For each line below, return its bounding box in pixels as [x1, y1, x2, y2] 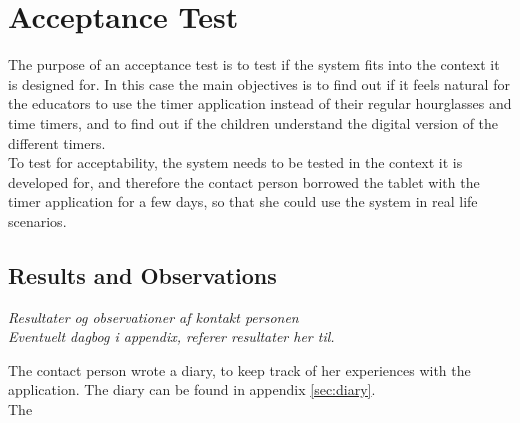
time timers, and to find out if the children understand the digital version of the [8, 112, 499, 133]
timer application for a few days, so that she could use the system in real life [8, 191, 478, 212]
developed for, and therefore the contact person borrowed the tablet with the [8, 171, 480, 192]
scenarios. [8, 210, 67, 231]
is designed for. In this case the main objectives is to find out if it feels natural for [8, 73, 510, 94]
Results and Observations [8, 259, 277, 290]
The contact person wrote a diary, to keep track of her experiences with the [8, 359, 471, 380]
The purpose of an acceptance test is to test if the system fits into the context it [8, 54, 500, 75]
